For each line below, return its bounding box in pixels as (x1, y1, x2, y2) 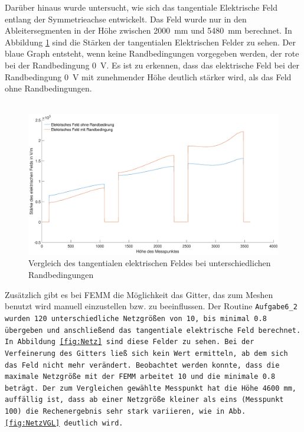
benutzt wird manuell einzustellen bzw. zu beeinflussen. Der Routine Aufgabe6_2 (5, 300, 298, 312)
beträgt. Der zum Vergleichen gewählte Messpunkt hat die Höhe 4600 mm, (5, 384, 296, 392)
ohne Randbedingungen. (5, 82, 92, 94)
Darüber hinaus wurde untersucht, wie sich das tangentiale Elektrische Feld (5, 1, 278, 13)
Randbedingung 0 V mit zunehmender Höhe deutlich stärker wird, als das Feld (5, 70, 292, 83)
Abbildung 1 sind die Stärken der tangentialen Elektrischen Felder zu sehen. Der (5, 35, 296, 48)
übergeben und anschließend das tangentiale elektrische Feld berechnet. (5, 326, 301, 335)
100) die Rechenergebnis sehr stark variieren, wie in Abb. (5, 407, 246, 416)
